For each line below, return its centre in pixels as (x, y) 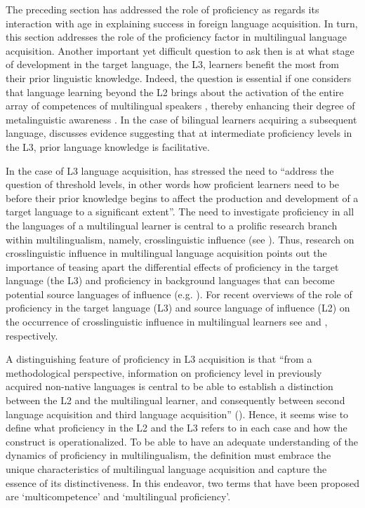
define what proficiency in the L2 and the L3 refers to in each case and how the (177, 428)
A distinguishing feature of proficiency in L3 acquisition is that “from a (159, 359)
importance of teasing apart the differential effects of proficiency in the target (172, 266)
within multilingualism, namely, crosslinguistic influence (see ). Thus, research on (180, 239)
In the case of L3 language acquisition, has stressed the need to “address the (170, 170)
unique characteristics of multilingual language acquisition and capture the (166, 469)
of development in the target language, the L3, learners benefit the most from (172, 64)
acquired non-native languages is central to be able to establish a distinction (170, 386)
